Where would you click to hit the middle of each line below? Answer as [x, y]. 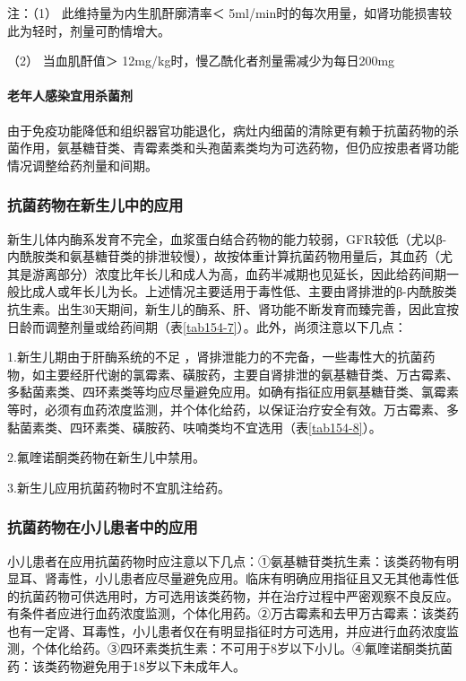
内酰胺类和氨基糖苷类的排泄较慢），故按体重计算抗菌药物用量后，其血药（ [224, 256]
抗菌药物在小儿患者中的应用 [103, 527]
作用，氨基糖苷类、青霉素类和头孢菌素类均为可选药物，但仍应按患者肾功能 [239, 148]
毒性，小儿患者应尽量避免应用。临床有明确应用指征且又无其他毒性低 [258, 578]
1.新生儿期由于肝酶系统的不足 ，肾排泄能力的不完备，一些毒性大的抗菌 [215, 357]
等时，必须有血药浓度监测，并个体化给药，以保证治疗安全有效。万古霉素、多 [233, 409]
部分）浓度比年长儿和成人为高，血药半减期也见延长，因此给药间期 [251, 273]
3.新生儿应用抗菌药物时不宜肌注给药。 [119, 487]
